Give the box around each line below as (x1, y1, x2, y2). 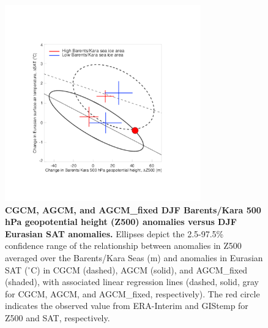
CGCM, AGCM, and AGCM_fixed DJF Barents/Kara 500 (5, 203, 261, 216)
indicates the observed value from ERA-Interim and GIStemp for (5, 299, 248, 312)
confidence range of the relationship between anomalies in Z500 (5, 239, 242, 252)
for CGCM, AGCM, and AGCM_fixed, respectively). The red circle (5, 287, 260, 300)
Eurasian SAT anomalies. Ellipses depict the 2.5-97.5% (5, 227, 224, 240)
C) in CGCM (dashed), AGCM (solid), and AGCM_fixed (31, 263, 248, 276)
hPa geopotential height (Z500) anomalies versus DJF (5, 215, 237, 228)
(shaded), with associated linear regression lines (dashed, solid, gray (5, 275, 259, 288)
